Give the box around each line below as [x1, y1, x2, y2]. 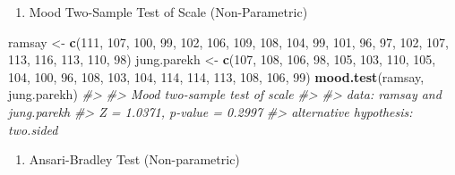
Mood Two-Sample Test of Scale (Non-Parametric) [29, 3, 308, 21]
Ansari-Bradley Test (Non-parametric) [29, 150, 240, 169]
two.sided [8, 120, 58, 138]
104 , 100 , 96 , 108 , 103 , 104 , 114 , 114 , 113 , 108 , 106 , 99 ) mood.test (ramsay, [8, 67, 425, 86]
